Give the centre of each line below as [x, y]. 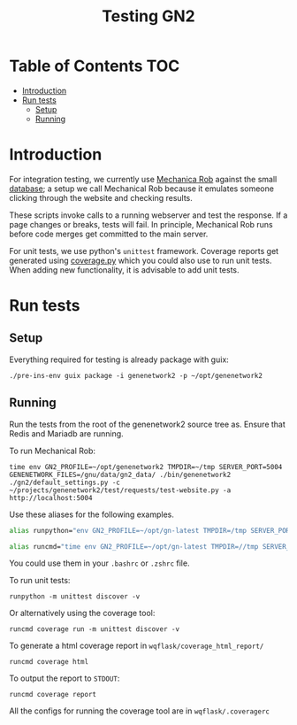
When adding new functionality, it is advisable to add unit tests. [125, 270]
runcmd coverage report [53, 695]
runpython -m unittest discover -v [75, 597]
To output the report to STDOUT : [65, 678]
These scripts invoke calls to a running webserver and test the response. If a [148, 215]
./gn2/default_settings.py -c [65, 482]
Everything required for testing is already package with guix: [119, 359]
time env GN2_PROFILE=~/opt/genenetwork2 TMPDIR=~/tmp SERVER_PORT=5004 [146, 467]
